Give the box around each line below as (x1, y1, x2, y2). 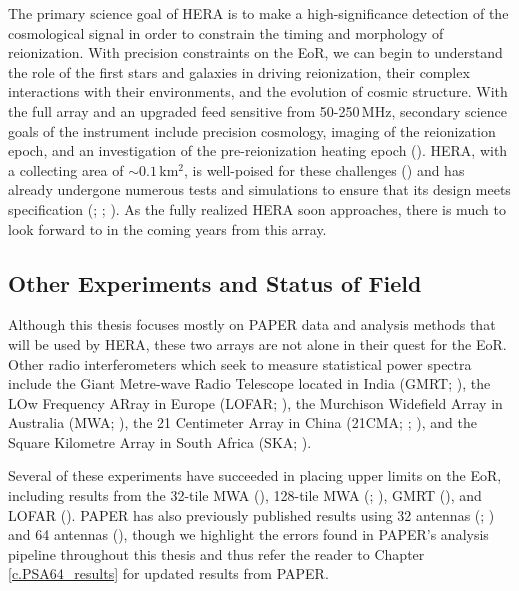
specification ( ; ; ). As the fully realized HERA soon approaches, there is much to (8, 198, 506, 219)
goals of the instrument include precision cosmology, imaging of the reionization (8, 120, 496, 141)
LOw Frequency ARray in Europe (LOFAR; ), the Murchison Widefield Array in (8, 392, 503, 413)
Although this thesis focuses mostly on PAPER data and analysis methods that (8, 314, 496, 335)
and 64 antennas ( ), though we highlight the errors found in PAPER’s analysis (8, 524, 489, 545)
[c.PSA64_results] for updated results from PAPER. (8, 563, 329, 584)
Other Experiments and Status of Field (8, 267, 422, 298)
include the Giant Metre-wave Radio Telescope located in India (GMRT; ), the (8, 373, 491, 394)
